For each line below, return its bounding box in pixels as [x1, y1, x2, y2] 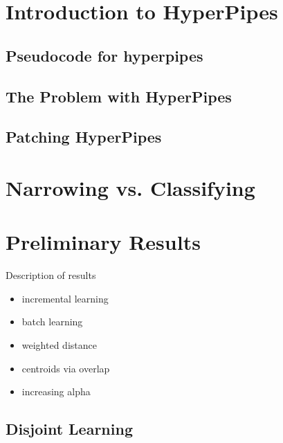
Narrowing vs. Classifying [6, 173, 255, 201]
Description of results [6, 268, 96, 282]
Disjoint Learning [6, 418, 133, 440]
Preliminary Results [6, 228, 201, 256]
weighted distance [21, 338, 97, 352]
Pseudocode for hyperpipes [6, 44, 203, 66]
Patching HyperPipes [6, 126, 162, 147]
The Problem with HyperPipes [6, 85, 232, 107]
